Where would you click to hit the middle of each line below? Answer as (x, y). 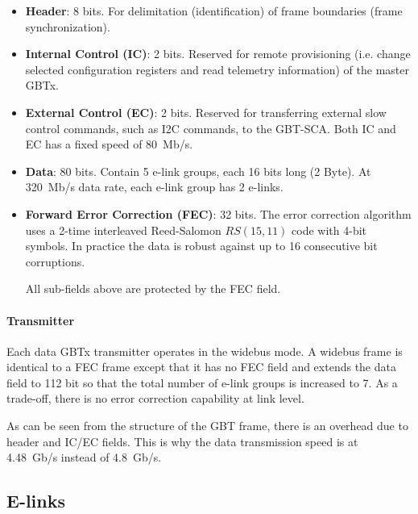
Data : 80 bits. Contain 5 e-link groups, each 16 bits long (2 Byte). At (198, 171)
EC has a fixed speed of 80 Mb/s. (109, 144)
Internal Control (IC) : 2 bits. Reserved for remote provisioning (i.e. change (218, 54)
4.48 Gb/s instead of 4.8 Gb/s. (84, 457)
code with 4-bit (329, 230)
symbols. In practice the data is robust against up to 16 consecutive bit (201, 246)
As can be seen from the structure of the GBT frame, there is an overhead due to (207, 426)
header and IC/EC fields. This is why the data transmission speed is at (182, 441)
